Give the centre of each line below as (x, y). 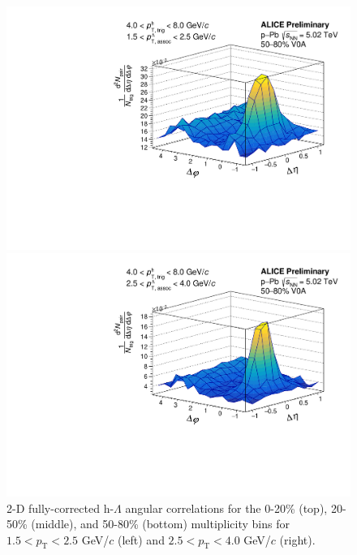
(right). (297, 539)
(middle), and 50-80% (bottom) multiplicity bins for (160, 524)
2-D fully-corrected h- (60, 508)
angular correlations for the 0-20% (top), (226, 508)
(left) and (141, 539)
